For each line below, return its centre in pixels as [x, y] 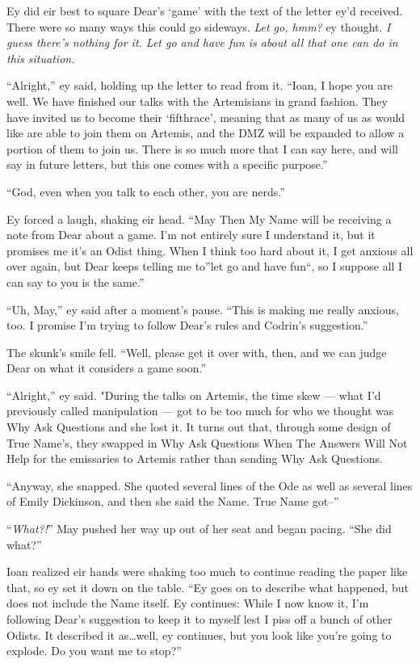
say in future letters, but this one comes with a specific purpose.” [167, 164]
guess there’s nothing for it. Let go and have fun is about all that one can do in [202, 42]
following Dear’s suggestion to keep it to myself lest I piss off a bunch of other [199, 619]
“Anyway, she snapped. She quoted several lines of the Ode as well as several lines [210, 485]
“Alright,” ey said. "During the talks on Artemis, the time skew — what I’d [194, 395]
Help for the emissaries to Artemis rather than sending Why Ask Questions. [195, 458]
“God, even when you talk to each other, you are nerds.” [146, 191]
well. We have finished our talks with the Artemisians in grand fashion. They [197, 101]
